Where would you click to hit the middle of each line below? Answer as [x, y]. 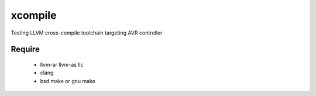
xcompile [34, 15]
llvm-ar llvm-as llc [62, 64]
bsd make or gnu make [68, 81]
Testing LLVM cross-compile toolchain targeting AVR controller [87, 33]
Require [25, 49]
